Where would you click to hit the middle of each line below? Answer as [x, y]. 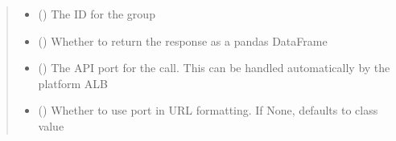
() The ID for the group [97, 14]
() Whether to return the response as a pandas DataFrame [183, 40]
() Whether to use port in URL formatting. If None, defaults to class [208, 110]
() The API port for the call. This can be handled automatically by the [214, 68]
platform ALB [73, 83]
